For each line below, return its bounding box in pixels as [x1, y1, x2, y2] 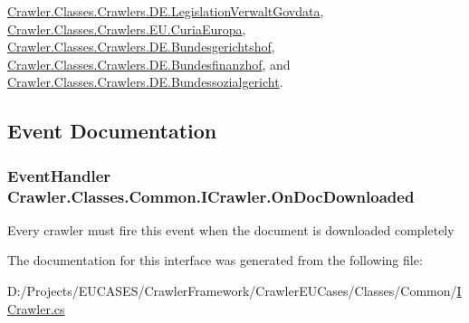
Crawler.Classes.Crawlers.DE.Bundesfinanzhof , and [7, 54, 291, 73]
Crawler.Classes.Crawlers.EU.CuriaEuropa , [7, 19, 246, 38]
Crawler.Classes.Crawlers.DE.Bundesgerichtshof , [7, 37, 275, 56]
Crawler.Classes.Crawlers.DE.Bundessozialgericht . [7, 72, 283, 91]
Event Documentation [7, 117, 217, 145]
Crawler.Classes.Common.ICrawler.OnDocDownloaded [7, 185, 415, 207]
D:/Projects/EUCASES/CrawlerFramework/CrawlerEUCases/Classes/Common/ [7, 281, 457, 300]
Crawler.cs [7, 299, 65, 318]
